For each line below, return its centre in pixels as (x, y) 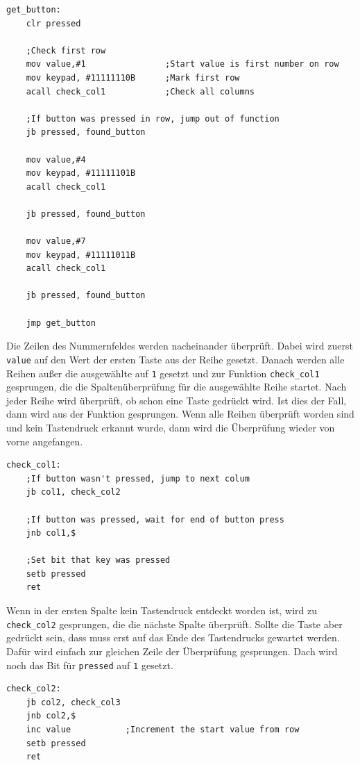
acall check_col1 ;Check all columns (140, 91)
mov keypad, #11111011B (81, 255)
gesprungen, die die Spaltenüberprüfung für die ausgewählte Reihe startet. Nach (177, 387)
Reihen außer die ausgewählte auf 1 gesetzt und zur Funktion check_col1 (163, 373)
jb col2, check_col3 (73, 702)
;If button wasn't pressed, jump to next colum (138, 478)
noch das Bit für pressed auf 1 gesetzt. (90, 665)
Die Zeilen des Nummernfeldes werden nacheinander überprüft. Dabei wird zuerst (180, 346)
